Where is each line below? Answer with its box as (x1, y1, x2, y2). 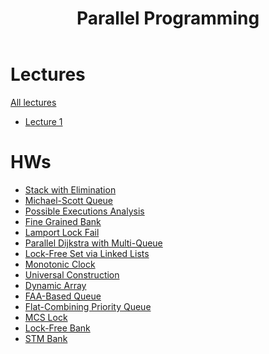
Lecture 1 (24, 115, 63, 127)
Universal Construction (24, 268, 120, 281)
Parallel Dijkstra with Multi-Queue (24, 237, 163, 249)
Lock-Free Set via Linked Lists (24, 247, 150, 259)
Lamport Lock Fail (24, 226, 100, 238)
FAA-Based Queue (24, 290, 102, 302)
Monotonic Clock (24, 258, 96, 270)
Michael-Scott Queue (24, 194, 114, 206)
